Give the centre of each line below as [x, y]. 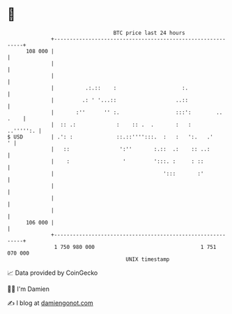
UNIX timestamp [148, 259]
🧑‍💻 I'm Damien [29, 289]
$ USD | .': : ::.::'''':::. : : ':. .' [110, 137]
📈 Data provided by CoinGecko [53, 273]
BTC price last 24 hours [149, 33]
